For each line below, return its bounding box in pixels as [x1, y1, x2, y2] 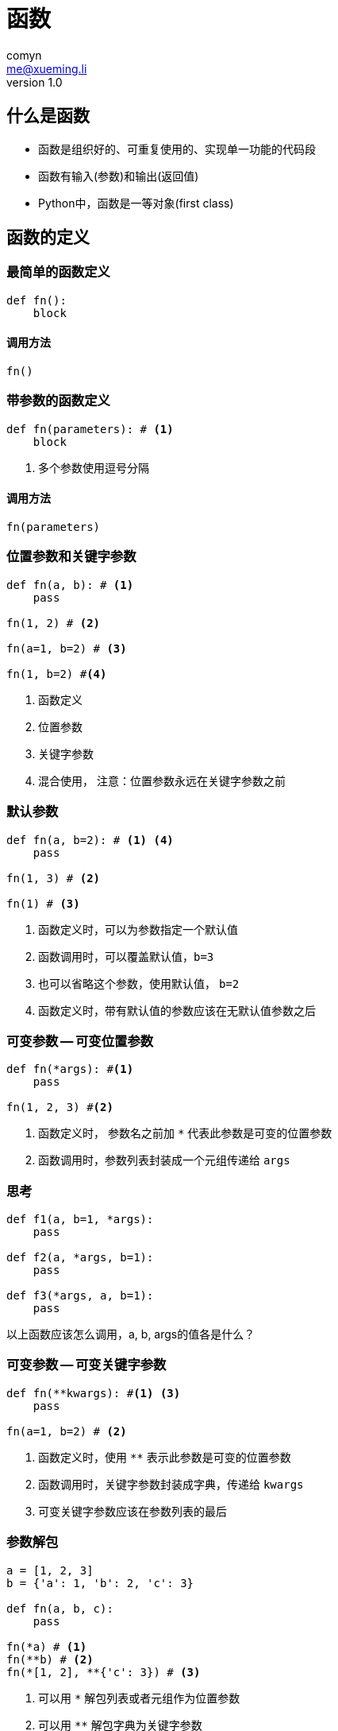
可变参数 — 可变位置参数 [6, 1032, 154, 1049]
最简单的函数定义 [6, 264, 110, 281]
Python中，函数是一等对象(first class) [38, 196, 234, 210]
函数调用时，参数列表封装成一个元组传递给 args [38, 1153, 290, 1168]
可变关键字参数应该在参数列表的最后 [38, 1504, 227, 1518]
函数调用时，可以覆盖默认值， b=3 [38, 949, 214, 963]
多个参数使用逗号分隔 [38, 460, 149, 474]
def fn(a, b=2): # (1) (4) [6, 833, 174, 846]
